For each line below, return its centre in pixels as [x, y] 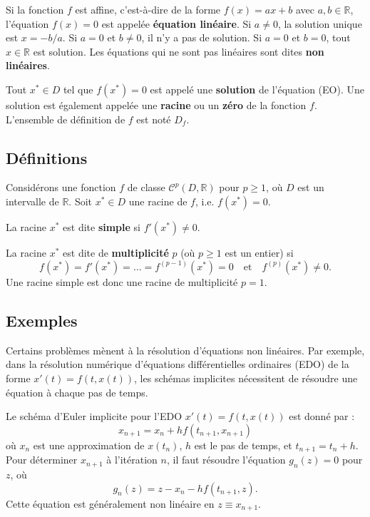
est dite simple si [102, 226]
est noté [154, 119]
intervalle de [32, 201]
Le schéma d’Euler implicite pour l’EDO [94, 416]
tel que [78, 89]
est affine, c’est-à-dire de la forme [148, 9]
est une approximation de [89, 445]
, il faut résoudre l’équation [226, 460]
